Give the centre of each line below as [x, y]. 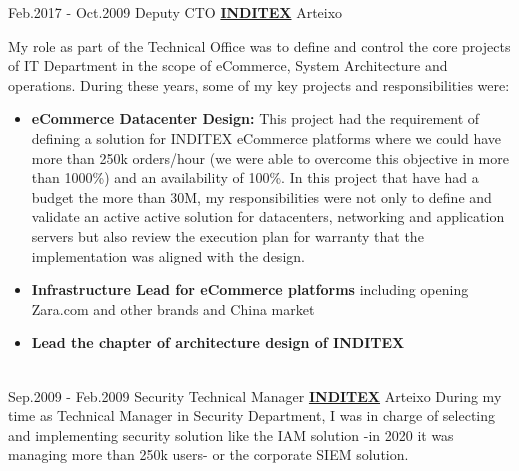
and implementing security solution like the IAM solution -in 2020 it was [231, 434]
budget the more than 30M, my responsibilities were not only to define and [261, 196]
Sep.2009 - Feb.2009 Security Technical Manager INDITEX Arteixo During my [255, 395]
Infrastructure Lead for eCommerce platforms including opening [250, 289]
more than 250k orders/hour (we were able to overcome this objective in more [270, 157]
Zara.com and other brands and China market [173, 308]
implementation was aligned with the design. [168, 255]
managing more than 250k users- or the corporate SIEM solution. [208, 454]
